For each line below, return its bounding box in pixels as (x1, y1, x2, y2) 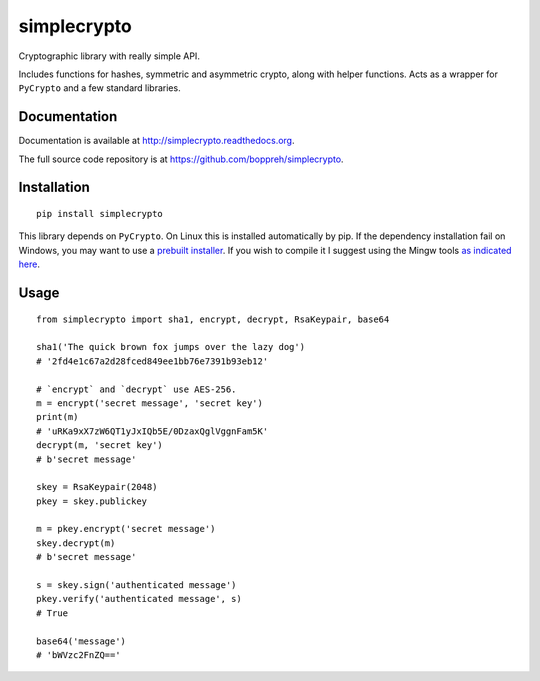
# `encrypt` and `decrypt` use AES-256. (36, 383, 237, 395)
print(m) (36, 411, 79, 423)
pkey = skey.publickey (36, 495, 148, 507)
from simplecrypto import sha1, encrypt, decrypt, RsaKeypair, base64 (36, 313, 390, 325)
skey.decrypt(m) (36, 537, 116, 549)
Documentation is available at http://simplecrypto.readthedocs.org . (18, 135, 295, 147)
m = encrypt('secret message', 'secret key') (36, 397, 264, 409)
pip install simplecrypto (36, 208, 164, 220)
